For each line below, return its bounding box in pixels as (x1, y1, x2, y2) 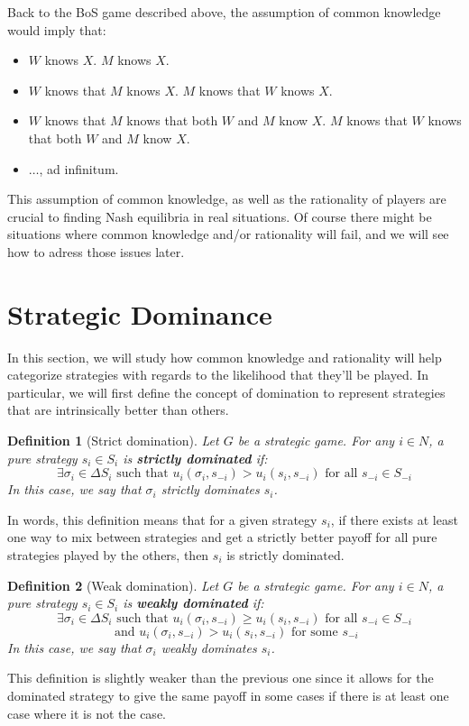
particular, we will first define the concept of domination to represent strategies (7, 382, 446, 401)
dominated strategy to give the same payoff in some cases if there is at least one (7, 685, 449, 704)
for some (290, 625, 338, 639)
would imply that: (7, 20, 106, 39)
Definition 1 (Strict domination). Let (7, 431, 219, 450)
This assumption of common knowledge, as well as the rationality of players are (7, 189, 446, 208)
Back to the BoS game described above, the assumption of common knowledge (7, 3, 441, 21)
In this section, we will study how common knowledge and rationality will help (7, 347, 442, 366)
